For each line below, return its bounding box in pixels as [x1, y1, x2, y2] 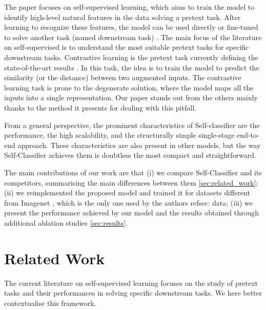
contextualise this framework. [4, 297, 96, 308]
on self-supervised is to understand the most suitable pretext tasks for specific [4, 42, 249, 52]
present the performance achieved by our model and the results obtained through [4, 207, 259, 218]
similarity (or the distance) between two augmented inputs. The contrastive [4, 72, 241, 83]
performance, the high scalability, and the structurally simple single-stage [4, 130, 235, 140]
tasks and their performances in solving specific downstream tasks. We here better [4, 287, 262, 298]
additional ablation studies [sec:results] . [4, 217, 128, 228]
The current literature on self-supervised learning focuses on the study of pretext [4, 277, 258, 288]
